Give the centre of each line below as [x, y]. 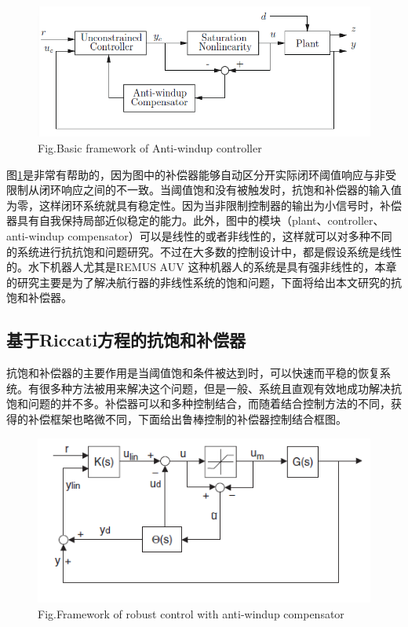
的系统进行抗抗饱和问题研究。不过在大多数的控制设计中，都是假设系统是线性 [204, 251]
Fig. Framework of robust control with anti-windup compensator [191, 613]
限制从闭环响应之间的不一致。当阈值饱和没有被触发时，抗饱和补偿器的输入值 [204, 190]
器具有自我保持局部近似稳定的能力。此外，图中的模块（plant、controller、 [195, 220]
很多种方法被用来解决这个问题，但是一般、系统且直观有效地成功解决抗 [220, 388]
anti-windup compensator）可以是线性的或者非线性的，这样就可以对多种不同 [199, 236]
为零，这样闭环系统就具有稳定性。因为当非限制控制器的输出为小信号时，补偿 [204, 205]
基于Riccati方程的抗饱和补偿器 [126, 340]
